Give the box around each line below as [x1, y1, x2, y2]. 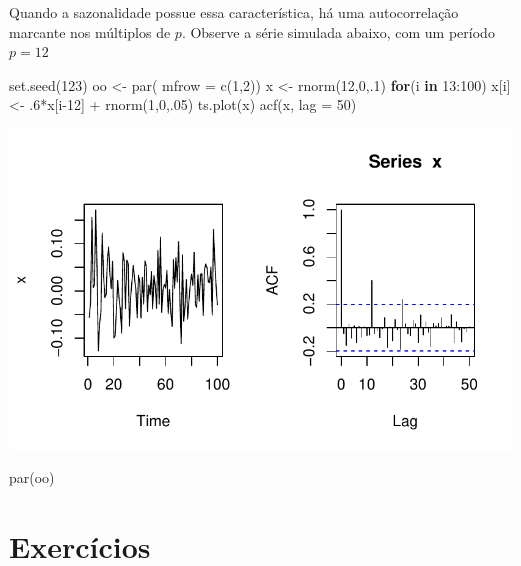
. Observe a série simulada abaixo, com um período [181, 21, 495, 42]
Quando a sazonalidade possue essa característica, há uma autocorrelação [9, 2, 459, 22]
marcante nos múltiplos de [9, 21, 171, 42]
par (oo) [9, 467, 55, 488]
